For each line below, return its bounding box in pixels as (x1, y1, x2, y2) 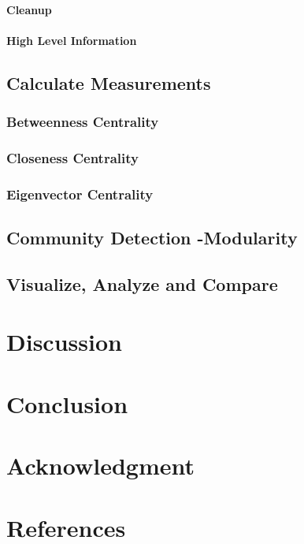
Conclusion (6, 387, 128, 419)
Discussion (6, 326, 122, 358)
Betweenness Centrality (6, 112, 159, 132)
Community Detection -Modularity (6, 225, 298, 250)
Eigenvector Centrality (6, 184, 154, 203)
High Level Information (6, 32, 137, 48)
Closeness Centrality (6, 147, 139, 167)
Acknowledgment (6, 449, 195, 482)
